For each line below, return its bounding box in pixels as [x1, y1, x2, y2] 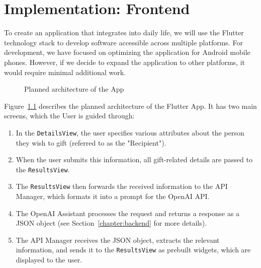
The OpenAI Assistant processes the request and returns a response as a [16, 208, 240, 218]
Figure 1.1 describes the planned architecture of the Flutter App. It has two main [4, 100, 257, 111]
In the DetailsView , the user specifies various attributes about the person [16, 127, 244, 138]
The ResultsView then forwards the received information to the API [16, 181, 228, 191]
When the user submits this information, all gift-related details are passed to [16, 154, 252, 165]
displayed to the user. [16, 254, 82, 265]
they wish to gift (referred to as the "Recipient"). [16, 137, 166, 148]
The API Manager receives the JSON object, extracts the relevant [16, 234, 220, 245]
